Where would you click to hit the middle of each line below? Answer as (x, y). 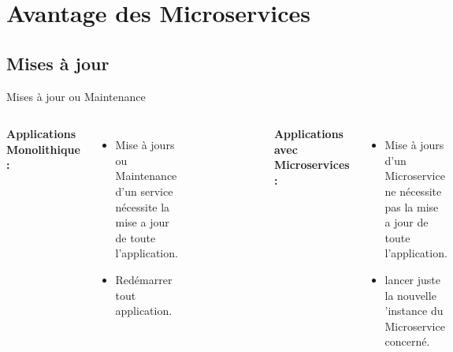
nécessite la (143, 206)
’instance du (414, 311)
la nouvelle (410, 295)
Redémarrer (144, 279)
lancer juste (413, 279)
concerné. (407, 341)
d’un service (144, 191)
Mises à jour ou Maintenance (76, 96)
